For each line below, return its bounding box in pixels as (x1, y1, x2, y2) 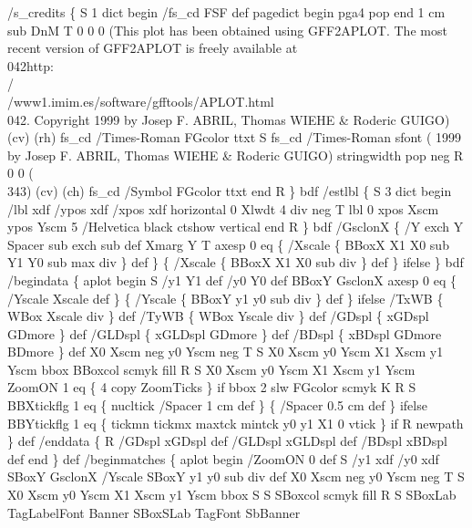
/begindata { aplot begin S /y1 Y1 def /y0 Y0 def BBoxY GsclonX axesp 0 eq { (7, 270, 457, 289)
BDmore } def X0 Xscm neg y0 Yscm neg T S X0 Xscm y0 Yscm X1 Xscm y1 (7, 342, 444, 361)
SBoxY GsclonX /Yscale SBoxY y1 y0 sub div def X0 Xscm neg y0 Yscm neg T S (7, 467, 465, 486)
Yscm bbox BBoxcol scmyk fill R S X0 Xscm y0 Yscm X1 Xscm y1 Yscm (7, 359, 416, 378)
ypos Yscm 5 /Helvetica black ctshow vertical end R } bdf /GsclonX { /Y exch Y (7, 217, 464, 236)
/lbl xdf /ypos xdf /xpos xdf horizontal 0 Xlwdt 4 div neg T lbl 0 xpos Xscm (7, 199, 439, 218)
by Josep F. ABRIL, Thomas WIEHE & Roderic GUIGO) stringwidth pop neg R (7, 145, 464, 164)
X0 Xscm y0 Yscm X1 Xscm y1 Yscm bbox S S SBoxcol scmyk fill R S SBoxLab (7, 485, 457, 504)
